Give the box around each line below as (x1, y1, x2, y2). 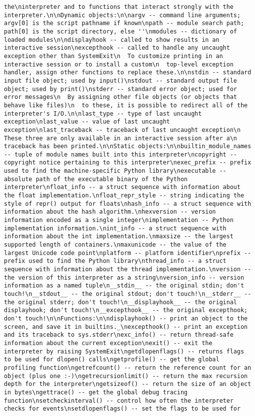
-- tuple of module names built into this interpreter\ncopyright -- (4, 151, 237, 158)
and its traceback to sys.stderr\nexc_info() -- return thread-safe (4, 331, 234, 339)
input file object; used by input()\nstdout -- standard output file (4, 77, 237, 84)
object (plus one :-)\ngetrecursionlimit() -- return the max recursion (4, 372, 248, 380)
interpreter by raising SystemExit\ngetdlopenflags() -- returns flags (4, 348, 244, 355)
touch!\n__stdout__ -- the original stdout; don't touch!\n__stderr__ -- (4, 290, 252, 297)
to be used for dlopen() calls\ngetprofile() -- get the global (4, 356, 219, 363)
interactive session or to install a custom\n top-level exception (4, 61, 234, 68)
